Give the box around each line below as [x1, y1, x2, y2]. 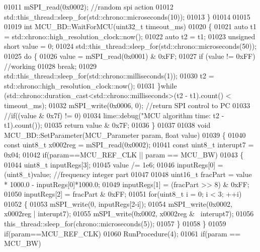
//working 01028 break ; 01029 [4, 60, 97, 71]
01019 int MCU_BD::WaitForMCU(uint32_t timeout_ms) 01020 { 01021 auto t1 [4, 21, 257, 32]
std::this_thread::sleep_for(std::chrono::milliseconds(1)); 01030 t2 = [4, 70, 214, 81]
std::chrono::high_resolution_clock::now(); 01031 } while [4, 80, 177, 91]
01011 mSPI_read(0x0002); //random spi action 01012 [4, 2, 174, 12]
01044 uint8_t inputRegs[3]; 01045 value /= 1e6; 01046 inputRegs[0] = [4, 159, 223, 170]
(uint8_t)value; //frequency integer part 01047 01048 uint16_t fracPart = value [4, 169, 252, 180]
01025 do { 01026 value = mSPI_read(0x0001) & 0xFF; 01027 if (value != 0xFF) [4, 50, 255, 61]
